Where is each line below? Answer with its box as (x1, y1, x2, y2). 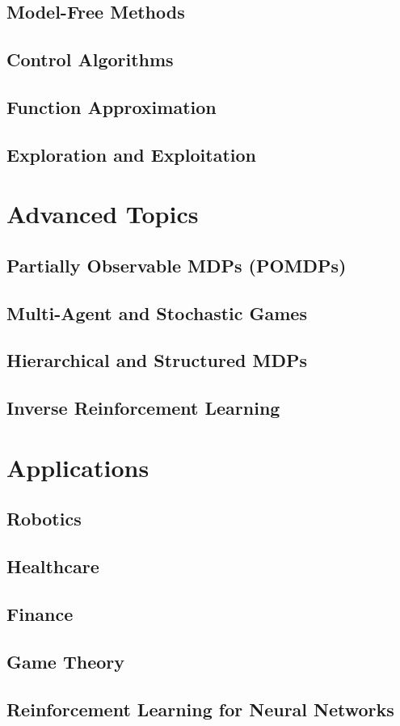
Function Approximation (6, 94, 217, 119)
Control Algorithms (6, 47, 174, 72)
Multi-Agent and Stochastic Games (6, 300, 307, 325)
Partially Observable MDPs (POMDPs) (6, 252, 347, 277)
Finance (6, 601, 74, 626)
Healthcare (6, 554, 99, 579)
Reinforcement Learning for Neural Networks (6, 696, 394, 721)
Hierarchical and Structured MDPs (6, 348, 308, 373)
